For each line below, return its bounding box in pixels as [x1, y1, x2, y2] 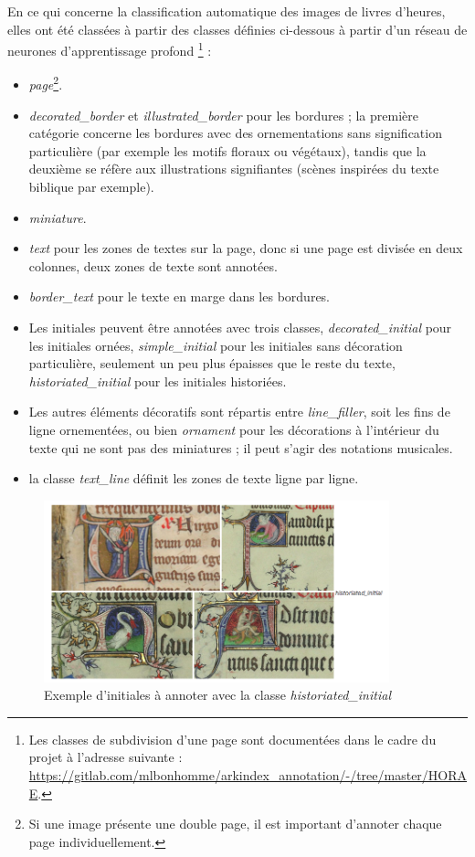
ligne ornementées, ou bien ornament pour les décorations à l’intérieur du [28, 420, 439, 439]
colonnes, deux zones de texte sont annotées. [28, 256, 278, 275]
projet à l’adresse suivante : [28, 747, 183, 767]
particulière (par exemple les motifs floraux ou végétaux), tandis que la [28, 141, 427, 160]
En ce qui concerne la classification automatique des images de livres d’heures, [7, 2, 446, 20]
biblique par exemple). [28, 177, 154, 196]
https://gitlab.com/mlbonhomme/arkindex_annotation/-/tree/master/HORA [28, 765, 468, 784]
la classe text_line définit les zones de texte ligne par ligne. [28, 469, 359, 488]
